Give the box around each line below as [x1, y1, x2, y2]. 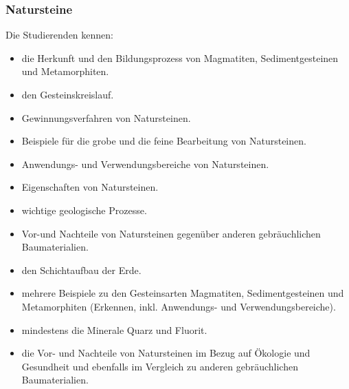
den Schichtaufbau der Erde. [21, 262, 142, 277]
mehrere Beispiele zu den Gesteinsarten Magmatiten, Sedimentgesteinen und [21, 286, 344, 300]
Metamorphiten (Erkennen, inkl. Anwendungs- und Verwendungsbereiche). [21, 299, 336, 313]
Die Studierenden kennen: [5, 28, 113, 42]
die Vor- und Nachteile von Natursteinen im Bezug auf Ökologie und [21, 346, 311, 360]
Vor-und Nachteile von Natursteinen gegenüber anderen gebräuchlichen [21, 226, 321, 240]
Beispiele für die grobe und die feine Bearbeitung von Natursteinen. [21, 134, 306, 148]
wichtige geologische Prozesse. [21, 202, 147, 217]
